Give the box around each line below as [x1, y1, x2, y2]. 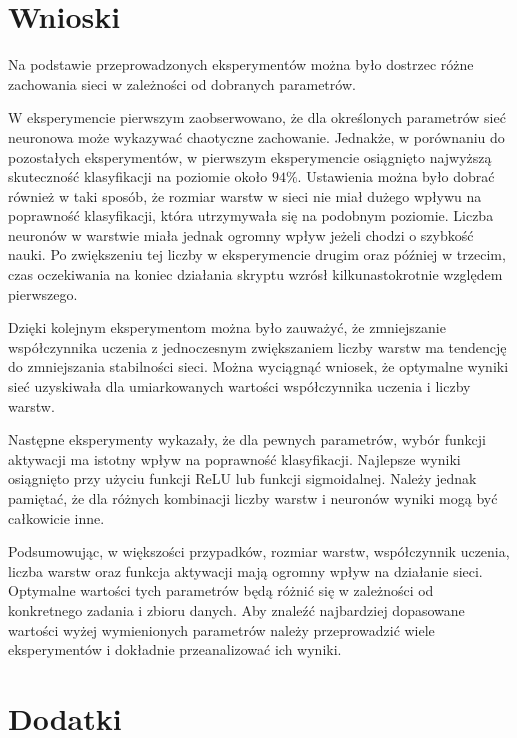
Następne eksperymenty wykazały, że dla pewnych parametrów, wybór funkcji [8, 429, 486, 450]
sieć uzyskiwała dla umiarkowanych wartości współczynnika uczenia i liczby [8, 376, 471, 397]
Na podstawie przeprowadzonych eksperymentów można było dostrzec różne [8, 54, 474, 75]
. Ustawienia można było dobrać [297, 166, 495, 187]
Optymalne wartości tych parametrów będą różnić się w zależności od [8, 580, 434, 601]
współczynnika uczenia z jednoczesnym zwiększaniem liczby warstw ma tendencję [8, 336, 507, 357]
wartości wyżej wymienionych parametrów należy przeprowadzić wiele [8, 619, 435, 640]
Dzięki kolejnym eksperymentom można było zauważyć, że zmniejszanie [8, 317, 446, 338]
